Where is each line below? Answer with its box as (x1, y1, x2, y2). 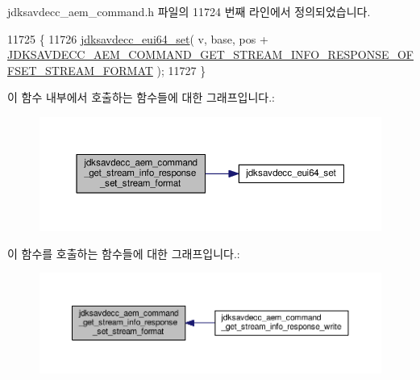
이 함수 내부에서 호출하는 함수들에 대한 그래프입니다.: (7, 89, 275, 106)
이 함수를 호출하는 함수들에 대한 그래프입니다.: (7, 244, 240, 261)
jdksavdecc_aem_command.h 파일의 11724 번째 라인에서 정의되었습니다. (7, 3, 371, 19)
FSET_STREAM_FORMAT (7, 61, 153, 78)
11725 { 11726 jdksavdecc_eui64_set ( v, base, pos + (7, 30, 268, 47)
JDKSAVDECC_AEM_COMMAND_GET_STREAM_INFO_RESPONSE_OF (7, 46, 414, 63)
